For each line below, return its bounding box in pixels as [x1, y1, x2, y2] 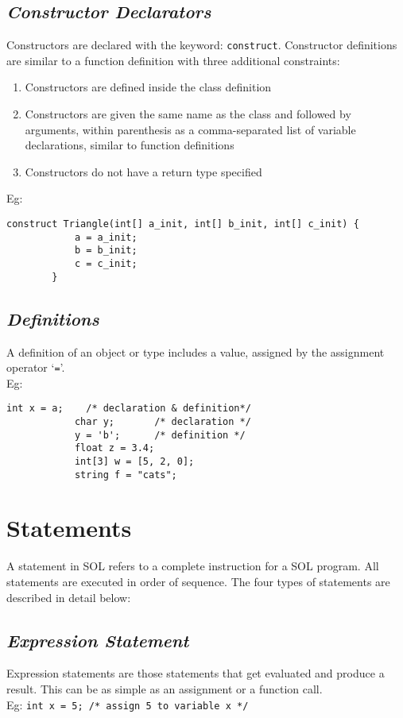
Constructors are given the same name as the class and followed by [25, 106, 351, 122]
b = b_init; [74, 245, 138, 257]
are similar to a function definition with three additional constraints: [6, 52, 340, 68]
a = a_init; [74, 231, 138, 243]
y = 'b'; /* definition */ [74, 429, 246, 441]
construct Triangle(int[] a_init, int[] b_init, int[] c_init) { [6, 218, 359, 230]
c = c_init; [74, 257, 138, 269]
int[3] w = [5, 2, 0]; [74, 455, 195, 467]
